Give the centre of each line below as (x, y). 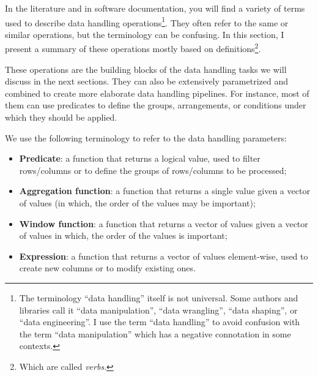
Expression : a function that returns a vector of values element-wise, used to (164, 256)
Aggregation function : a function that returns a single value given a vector (165, 191)
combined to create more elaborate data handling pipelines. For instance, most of (157, 93)
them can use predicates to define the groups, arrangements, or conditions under (156, 105)
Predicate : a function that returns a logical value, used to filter (140, 158)
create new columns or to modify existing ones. (107, 268)
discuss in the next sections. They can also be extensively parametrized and (146, 81)
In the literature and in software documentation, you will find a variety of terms (155, 8)
